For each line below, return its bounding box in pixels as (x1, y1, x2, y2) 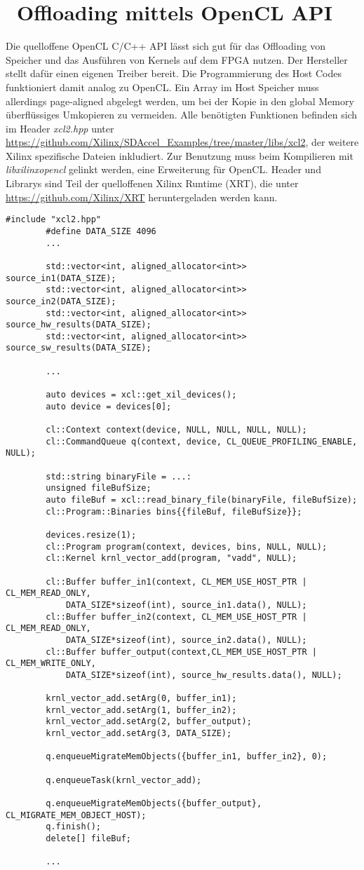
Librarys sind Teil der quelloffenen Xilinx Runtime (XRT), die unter (6, 176, 299, 191)
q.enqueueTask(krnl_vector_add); (46, 775, 202, 785)
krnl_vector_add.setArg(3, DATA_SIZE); (46, 728, 232, 739)
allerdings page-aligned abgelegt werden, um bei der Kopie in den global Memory (6, 93, 354, 108)
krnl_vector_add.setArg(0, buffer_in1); (46, 693, 237, 704)
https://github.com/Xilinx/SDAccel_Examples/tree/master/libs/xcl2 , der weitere (6, 135, 359, 149)
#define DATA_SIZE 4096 (46, 226, 156, 236)
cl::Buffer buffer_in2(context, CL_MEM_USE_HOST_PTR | (46, 611, 307, 622)
